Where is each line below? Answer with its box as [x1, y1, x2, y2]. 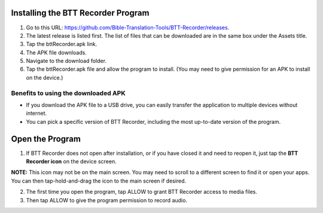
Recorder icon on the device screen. [26, 158, 117, 165]
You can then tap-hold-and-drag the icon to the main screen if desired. [11, 177, 187, 184]
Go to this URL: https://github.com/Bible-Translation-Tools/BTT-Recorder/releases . [26, 24, 230, 31]
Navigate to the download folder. [26, 57, 107, 65]
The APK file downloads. [26, 48, 87, 56]
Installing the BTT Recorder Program [11, 8, 150, 18]
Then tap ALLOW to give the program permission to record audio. [26, 196, 188, 203]
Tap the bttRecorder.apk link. [26, 41, 97, 48]
